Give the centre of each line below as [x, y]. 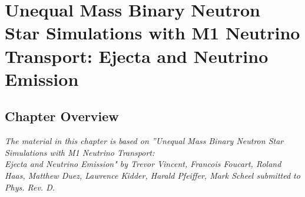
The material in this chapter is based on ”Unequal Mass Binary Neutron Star [144, 141]
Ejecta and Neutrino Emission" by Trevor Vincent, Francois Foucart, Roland [143, 164]
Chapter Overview [62, 116]
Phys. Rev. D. [30, 187]
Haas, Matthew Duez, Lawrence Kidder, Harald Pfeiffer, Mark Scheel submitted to [152, 175]
